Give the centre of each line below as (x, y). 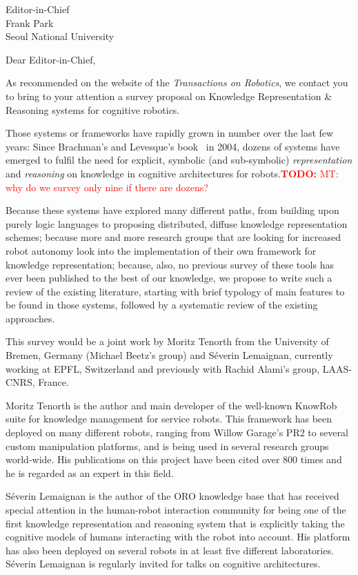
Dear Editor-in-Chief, (51, 59)
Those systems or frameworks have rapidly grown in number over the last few (170, 133)
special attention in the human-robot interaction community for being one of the (176, 509)
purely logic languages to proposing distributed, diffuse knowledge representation (177, 223)
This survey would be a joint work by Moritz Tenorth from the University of (167, 341)
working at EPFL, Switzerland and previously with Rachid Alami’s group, (163, 368)
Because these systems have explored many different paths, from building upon (172, 210)
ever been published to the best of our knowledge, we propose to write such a (169, 278)
